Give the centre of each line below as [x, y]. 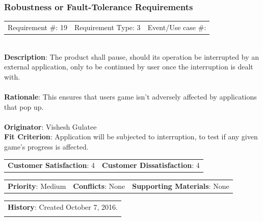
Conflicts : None [99, 186]
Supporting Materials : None [181, 186]
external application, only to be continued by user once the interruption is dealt [129, 67]
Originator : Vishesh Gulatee [50, 126]
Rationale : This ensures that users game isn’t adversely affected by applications [130, 97]
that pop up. [24, 106]
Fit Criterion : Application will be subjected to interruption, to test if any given [131, 137]
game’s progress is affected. [46, 146]
